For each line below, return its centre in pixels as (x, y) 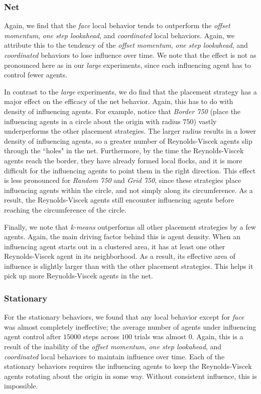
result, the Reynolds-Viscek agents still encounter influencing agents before (119, 200)
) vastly (205, 121)
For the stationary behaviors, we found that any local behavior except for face (124, 317)
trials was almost (160, 336)
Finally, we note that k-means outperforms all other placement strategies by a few (130, 226)
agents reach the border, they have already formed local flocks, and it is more (123, 160)
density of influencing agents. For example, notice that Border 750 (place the (122, 111)
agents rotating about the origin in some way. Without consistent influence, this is (130, 376)
